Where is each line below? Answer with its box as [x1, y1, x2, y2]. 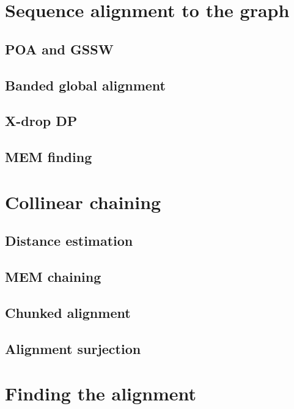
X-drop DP [5, 111, 78, 130]
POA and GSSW [5, 39, 114, 58]
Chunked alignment [5, 303, 131, 322]
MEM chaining [5, 267, 101, 286]
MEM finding [5, 147, 92, 166]
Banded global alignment [5, 75, 166, 94]
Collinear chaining [5, 189, 161, 214]
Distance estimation [5, 231, 133, 250]
